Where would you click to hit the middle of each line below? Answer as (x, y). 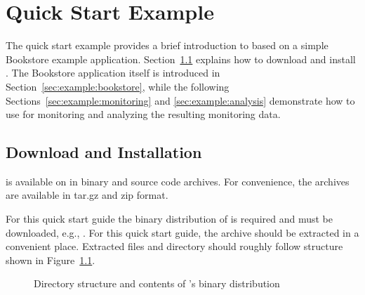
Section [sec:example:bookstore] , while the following (118, 86)
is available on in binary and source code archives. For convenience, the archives (178, 181)
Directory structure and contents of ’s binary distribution (157, 283)
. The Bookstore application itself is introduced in (113, 73)
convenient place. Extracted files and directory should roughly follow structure (174, 246)
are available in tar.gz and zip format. (87, 195)
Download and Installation (104, 152)
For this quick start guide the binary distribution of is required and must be (169, 219)
